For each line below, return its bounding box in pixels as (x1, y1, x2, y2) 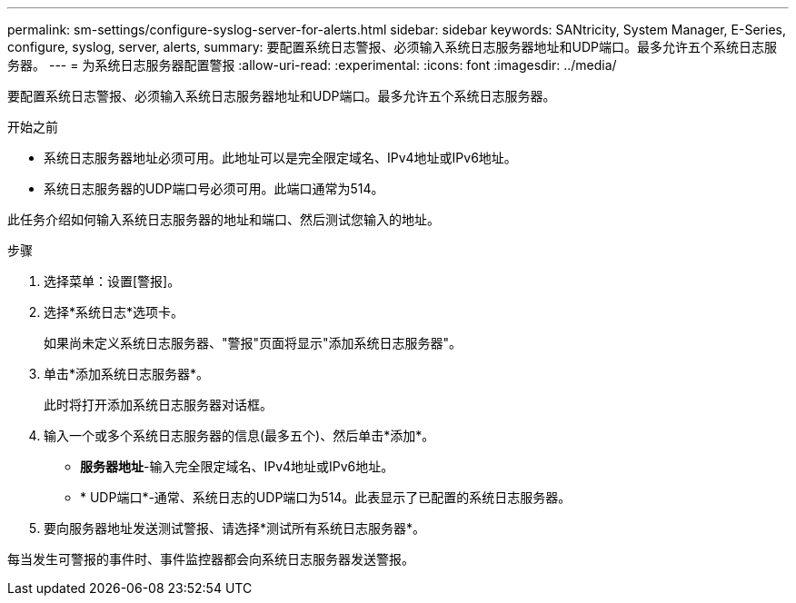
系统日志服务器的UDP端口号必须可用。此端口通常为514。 (44, 181, 384, 196)
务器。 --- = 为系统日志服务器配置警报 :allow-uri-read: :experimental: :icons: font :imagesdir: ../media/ (7, 57, 617, 73)
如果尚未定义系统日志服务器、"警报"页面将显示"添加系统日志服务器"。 (44, 335, 463, 351)
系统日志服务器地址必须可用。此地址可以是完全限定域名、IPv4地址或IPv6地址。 (44, 150, 517, 165)
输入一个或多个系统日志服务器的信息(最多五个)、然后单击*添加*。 (44, 428, 435, 443)
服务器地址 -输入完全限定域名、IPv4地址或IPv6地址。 (80, 459, 394, 474)
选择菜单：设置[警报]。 (44, 273, 181, 289)
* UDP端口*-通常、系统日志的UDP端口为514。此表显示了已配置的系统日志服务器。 (80, 489, 572, 505)
